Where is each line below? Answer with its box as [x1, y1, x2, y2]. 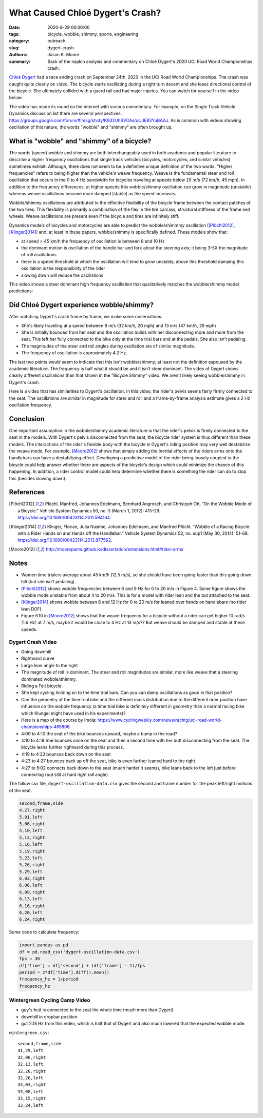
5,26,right [19, 862, 45, 868]
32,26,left [18, 1075, 44, 1080]
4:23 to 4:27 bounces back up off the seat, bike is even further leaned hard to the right [21, 758, 195, 764]
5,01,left [19, 814, 43, 820]
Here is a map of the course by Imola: [21, 717, 97, 723]
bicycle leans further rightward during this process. [21, 744, 124, 750]
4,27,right [19, 808, 45, 813]
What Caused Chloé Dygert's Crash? [9, 7, 161, 18]
